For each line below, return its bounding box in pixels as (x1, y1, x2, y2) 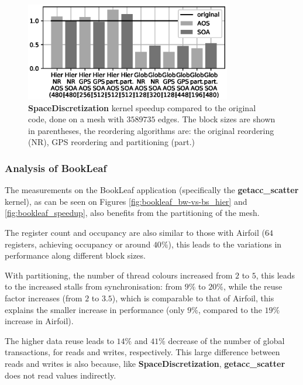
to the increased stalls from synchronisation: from (5, 280, 183, 293)
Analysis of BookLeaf (5, 160, 107, 175)
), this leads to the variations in (168, 238, 282, 250)
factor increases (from (5, 291, 82, 304)
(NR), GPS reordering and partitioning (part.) (28, 136, 195, 148)
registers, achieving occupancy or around (5, 238, 151, 250)
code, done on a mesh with (28, 113, 124, 125)
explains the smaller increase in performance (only (5, 303, 185, 315)
